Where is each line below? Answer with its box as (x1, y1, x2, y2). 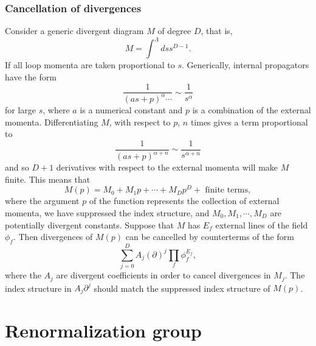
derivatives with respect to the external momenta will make (56, 161, 278, 174)
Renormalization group (5, 317, 202, 342)
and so (5, 161, 29, 174)
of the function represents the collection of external (89, 194, 280, 207)
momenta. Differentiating (5, 115, 98, 128)
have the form (5, 70, 57, 83)
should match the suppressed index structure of (94, 281, 270, 294)
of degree (157, 24, 191, 37)
